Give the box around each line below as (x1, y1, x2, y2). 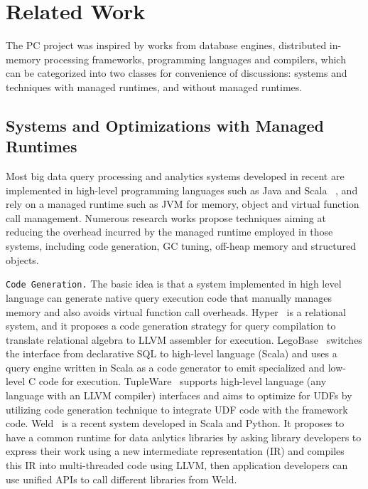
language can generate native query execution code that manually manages (6, 290, 332, 305)
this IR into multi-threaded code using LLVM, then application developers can (6, 458, 348, 473)
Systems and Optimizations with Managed (6, 114, 324, 136)
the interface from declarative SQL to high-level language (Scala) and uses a (6, 346, 337, 361)
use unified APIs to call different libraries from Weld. (6, 471, 237, 486)
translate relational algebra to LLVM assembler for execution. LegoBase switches (6, 332, 362, 347)
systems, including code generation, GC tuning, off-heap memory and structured (6, 238, 356, 253)
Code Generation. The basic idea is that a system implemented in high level (6, 276, 342, 291)
